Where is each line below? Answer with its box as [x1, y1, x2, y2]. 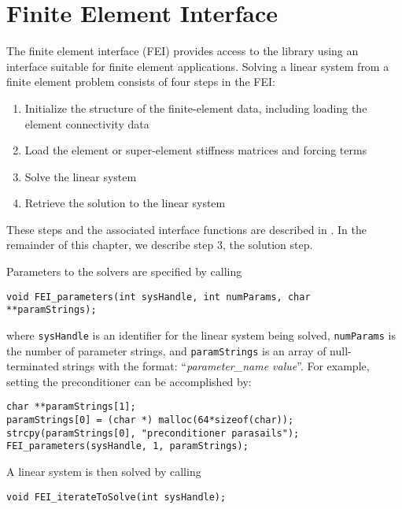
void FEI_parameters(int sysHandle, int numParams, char [6, 291, 311, 303]
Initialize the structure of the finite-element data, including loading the [24, 99, 367, 116]
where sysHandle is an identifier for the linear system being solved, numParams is [6, 326, 396, 343]
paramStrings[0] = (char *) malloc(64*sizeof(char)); [6, 414, 294, 426]
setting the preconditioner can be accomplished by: [6, 373, 252, 389]
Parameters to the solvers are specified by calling [6, 263, 242, 280]
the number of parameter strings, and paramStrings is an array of [6, 342, 326, 359]
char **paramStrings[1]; [6, 401, 136, 413]
